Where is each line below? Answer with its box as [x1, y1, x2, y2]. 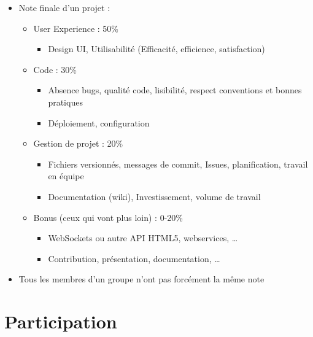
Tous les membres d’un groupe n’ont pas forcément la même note [18, 273, 265, 285]
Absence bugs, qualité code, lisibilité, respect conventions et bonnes [48, 83, 302, 96]
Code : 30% [33, 63, 77, 76]
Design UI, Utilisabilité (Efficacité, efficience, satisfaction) [48, 42, 265, 55]
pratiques [48, 95, 83, 108]
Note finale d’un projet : [18, 1, 110, 14]
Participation [4, 309, 117, 334]
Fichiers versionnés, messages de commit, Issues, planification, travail [48, 157, 308, 170]
